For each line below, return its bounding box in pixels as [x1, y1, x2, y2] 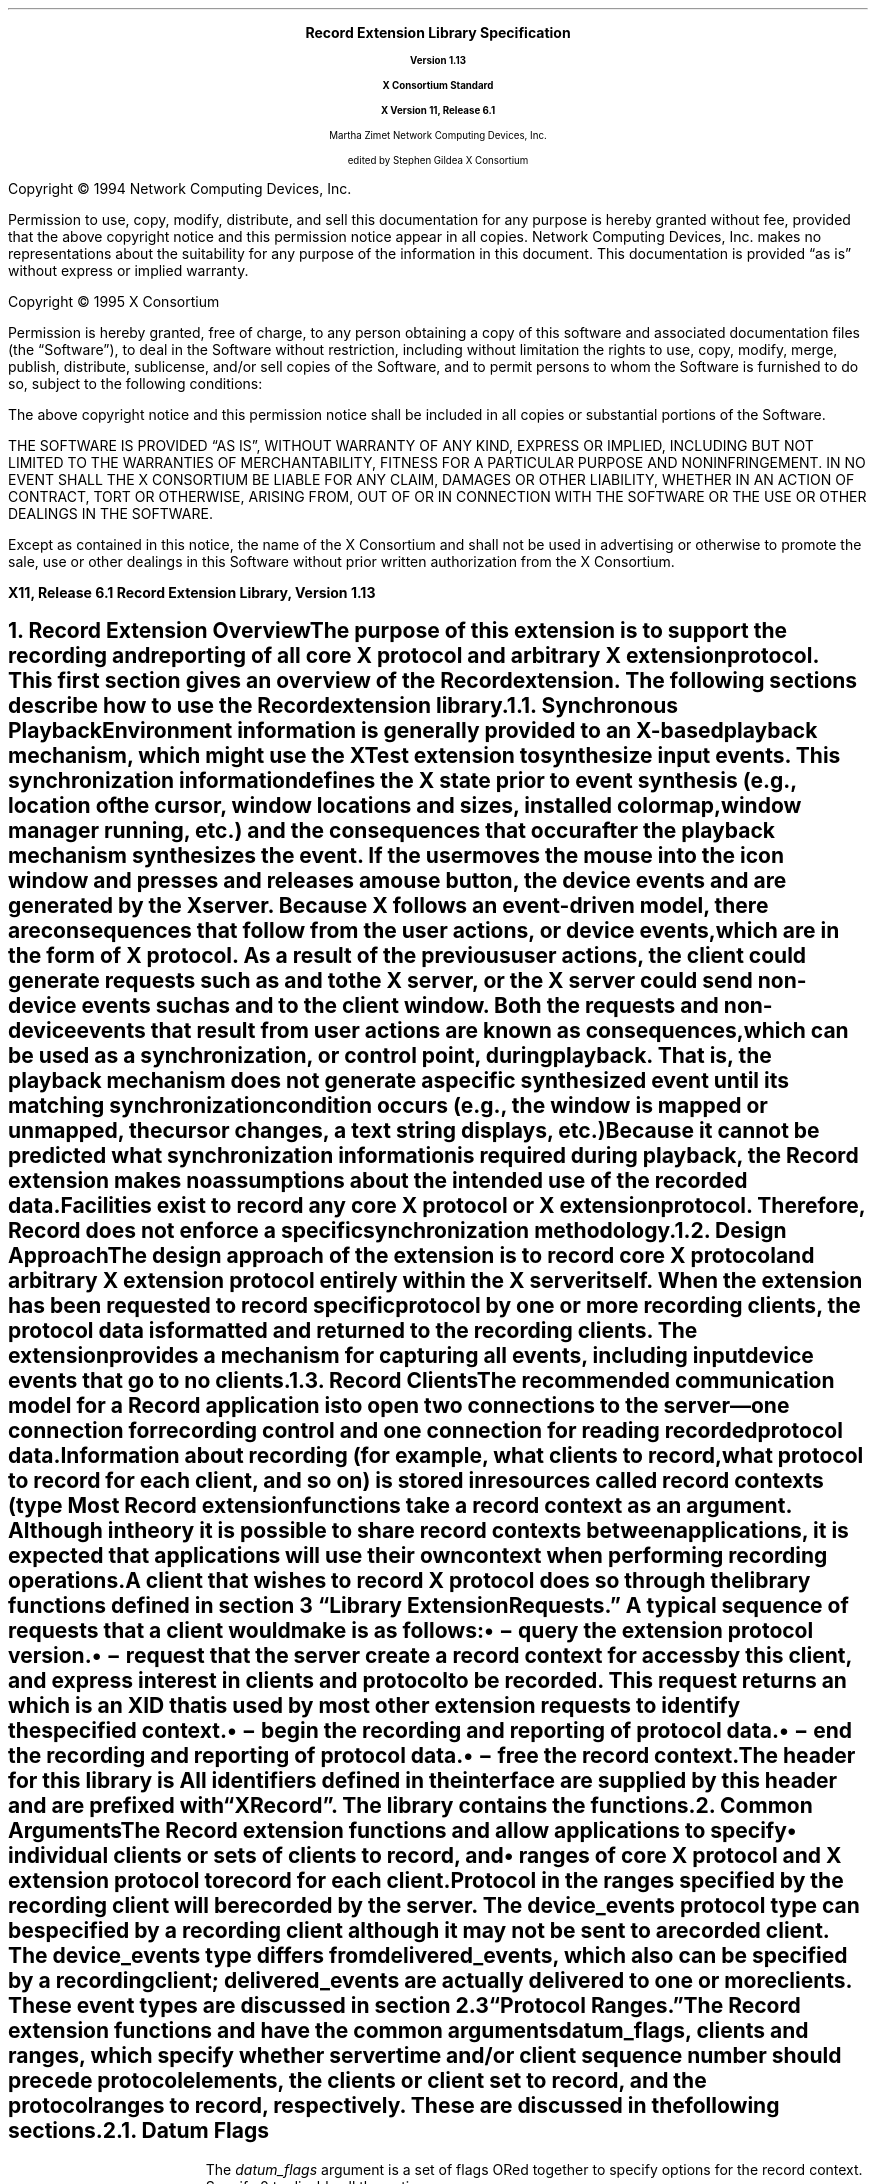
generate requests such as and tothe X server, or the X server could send [8, 968, 753, 994]
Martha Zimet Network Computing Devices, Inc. [329, 130, 547, 141]
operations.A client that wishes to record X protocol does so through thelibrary [8, 1568, 811, 1594]
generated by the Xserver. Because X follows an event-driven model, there [8, 893, 769, 919]
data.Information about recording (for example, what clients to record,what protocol [8, 1443, 864, 1469]
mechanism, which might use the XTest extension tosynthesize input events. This [8, 743, 841, 769]
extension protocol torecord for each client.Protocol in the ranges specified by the [8, 1868, 844, 1894]
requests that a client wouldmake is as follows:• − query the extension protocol [8, 1618, 814, 1644]
